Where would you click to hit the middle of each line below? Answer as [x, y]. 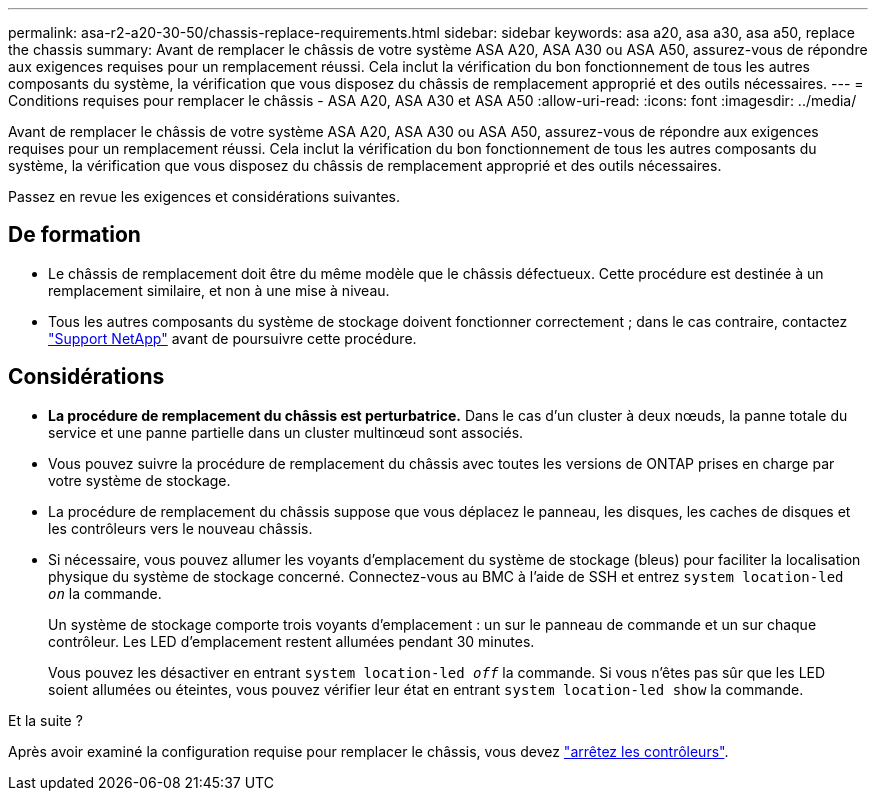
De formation [74, 235]
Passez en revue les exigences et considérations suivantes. [204, 196]
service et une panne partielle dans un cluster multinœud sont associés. [286, 432]
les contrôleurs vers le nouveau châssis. [180, 528]
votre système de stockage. [139, 480]
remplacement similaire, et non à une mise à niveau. [219, 290]
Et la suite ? [45, 720]
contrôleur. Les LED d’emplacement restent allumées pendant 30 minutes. [291, 641]
